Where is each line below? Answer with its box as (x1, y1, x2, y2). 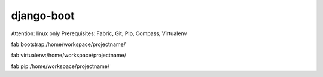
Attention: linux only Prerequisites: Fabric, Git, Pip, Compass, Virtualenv (11, 30, 187, 37)
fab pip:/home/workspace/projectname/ (11, 63, 110, 70)
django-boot (11, 9, 75, 22)
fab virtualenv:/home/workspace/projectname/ (11, 51, 127, 59)
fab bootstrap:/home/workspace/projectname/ (11, 41, 126, 48)
